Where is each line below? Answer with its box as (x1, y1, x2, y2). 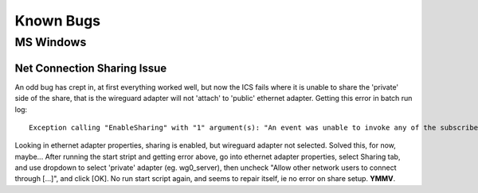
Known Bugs (14, 12, 101, 29)
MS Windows (14, 35, 87, 49)
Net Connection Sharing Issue (14, 61, 167, 75)
